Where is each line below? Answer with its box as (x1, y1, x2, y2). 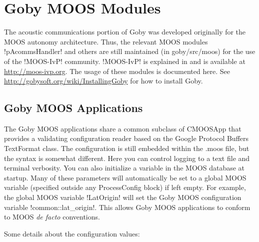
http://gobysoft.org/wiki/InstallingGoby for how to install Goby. (4, 75, 203, 86)
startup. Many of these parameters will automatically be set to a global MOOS (4, 172, 246, 182)
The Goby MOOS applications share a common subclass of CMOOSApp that (4, 123, 241, 133)
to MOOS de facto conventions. (4, 211, 100, 222)
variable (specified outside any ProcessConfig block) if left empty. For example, (4, 182, 246, 192)
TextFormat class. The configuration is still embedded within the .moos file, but (4, 143, 249, 153)
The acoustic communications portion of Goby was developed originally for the (4, 26, 246, 37)
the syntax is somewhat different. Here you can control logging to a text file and (4, 152, 250, 163)
